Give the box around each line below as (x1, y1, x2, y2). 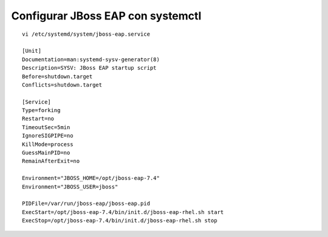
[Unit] (22, 47, 42, 55)
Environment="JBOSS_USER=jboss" (22, 183, 118, 190)
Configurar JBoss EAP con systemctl (11, 9, 202, 22)
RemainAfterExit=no (22, 158, 80, 165)
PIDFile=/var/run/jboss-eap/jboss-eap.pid (22, 200, 151, 207)
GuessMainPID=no (22, 149, 70, 156)
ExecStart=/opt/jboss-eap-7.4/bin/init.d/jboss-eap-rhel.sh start (22, 209, 224, 215)
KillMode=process (22, 141, 73, 148)
